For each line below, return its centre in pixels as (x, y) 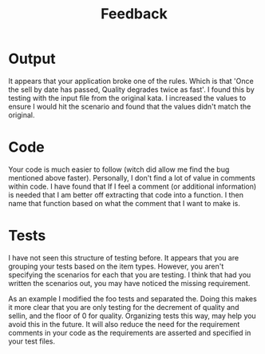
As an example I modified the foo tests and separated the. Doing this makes (132, 298)
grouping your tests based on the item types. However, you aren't (116, 266)
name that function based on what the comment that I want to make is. (125, 203)
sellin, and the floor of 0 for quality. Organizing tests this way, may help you (132, 316)
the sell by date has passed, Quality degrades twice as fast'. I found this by (132, 89)
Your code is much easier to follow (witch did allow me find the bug (119, 169)
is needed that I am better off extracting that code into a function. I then (126, 195)
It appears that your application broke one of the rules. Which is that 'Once (131, 81)
